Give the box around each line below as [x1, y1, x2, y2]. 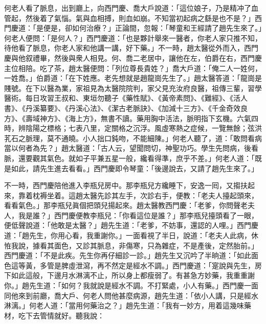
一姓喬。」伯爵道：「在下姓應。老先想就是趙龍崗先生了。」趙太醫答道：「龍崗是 [4, 73, 262, 83]
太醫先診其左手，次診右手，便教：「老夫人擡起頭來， [82, 190, 258, 200]
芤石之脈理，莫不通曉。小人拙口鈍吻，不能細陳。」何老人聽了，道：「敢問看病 [4, 132, 262, 143]
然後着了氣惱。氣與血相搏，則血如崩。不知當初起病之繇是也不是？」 [25, 12, 255, 23]
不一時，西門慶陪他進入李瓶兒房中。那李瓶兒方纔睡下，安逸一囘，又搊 [4, 180, 240, 191]
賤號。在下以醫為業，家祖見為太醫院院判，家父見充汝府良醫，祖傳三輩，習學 [4, 82, 262, 93]
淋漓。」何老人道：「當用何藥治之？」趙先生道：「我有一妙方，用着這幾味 [4, 300, 244, 311]
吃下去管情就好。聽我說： [18, 310, 104, 320]
